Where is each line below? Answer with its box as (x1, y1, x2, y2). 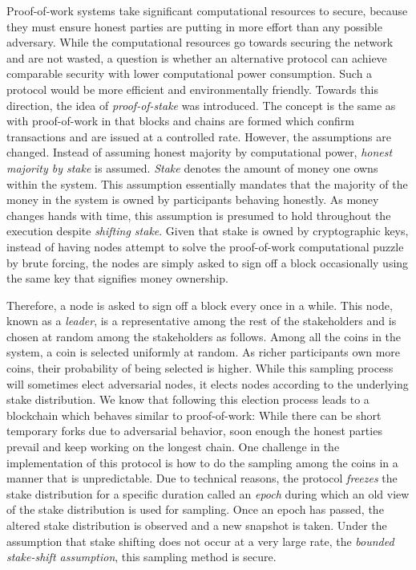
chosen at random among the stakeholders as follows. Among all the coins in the (6, 328, 402, 344)
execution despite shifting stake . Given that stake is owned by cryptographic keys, (6, 222, 409, 239)
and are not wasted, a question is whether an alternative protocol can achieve (6, 49, 387, 66)
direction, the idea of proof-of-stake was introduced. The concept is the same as (6, 96, 396, 113)
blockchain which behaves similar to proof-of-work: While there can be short (6, 406, 382, 423)
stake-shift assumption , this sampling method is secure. (6, 548, 277, 565)
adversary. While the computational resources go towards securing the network (6, 34, 394, 51)
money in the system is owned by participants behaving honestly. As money (6, 191, 379, 208)
